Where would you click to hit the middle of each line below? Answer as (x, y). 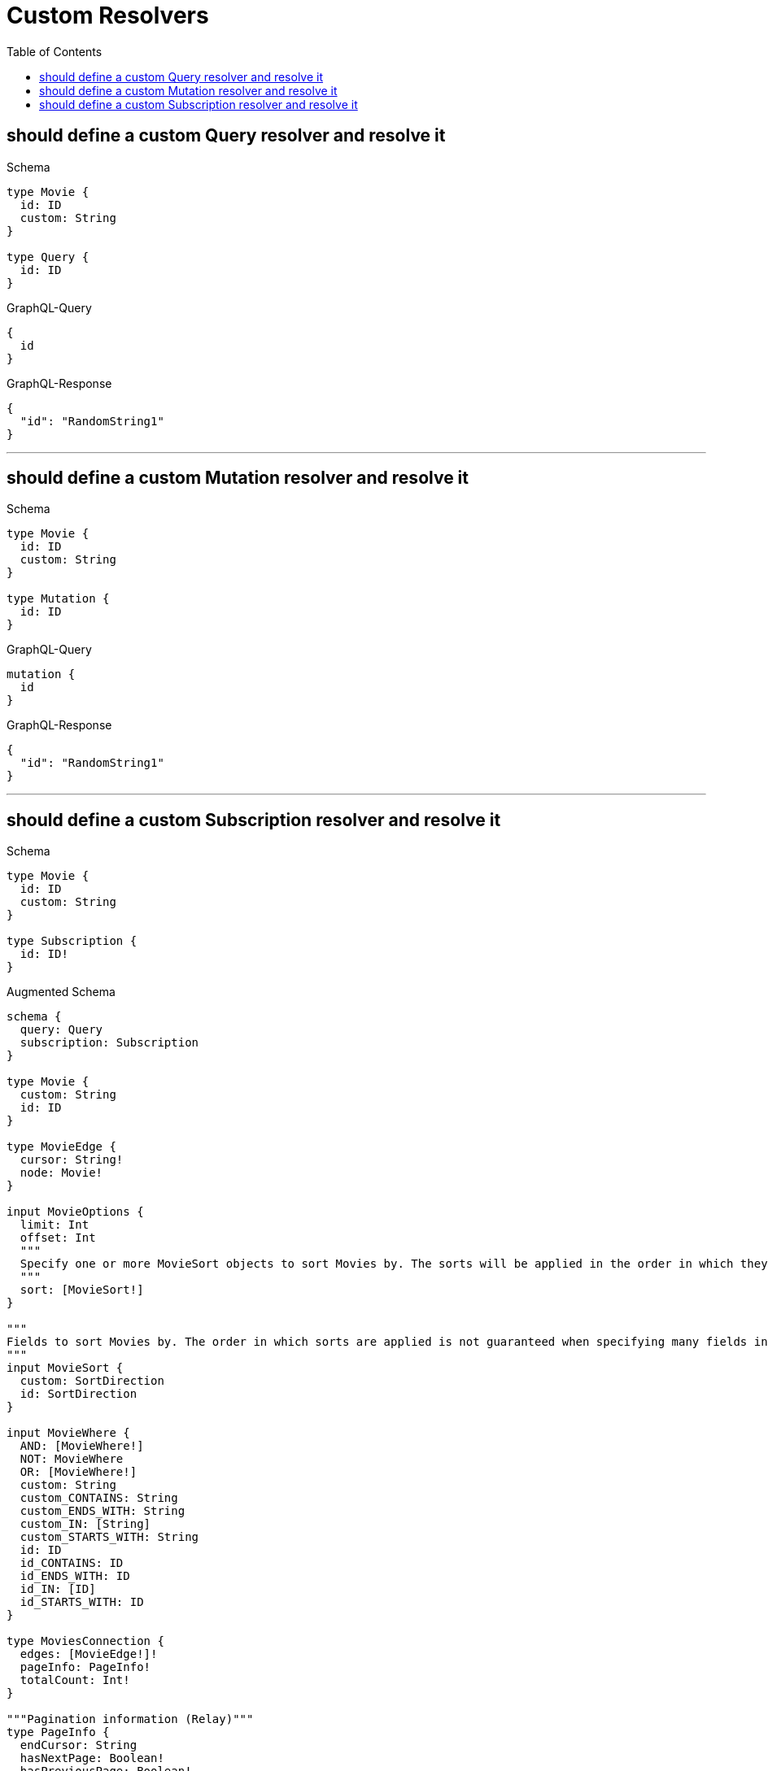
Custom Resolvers (108, 15)
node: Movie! (61, 1173)
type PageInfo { (58, 1732)
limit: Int (55, 1225)
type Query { (48, 257)
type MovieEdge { (61, 1147)
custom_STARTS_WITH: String (109, 1537)
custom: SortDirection (92, 1381)
